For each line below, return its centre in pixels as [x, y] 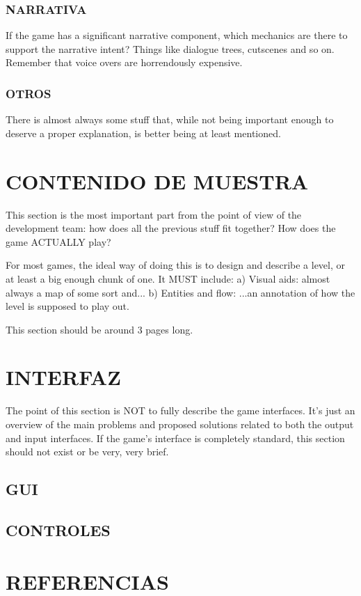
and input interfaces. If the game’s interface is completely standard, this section [175, 438]
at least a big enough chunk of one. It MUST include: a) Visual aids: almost [168, 278]
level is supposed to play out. [67, 306]
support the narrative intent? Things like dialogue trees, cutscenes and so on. [170, 48]
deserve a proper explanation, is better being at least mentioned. [143, 133]
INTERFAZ [63, 377]
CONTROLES [58, 530]
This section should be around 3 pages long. [99, 329]
